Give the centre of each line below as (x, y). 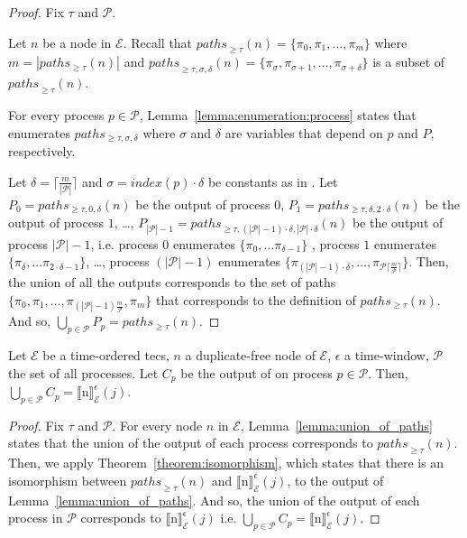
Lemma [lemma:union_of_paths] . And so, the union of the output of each (214, 500)
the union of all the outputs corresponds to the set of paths (172, 282)
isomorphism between (68, 480)
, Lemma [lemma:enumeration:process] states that (278, 114)
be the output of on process (256, 372)
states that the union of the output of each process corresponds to (191, 443)
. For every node (157, 425)
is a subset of (409, 62)
